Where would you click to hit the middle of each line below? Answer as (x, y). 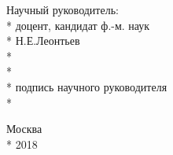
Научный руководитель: (63, 9)
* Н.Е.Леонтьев (43, 41)
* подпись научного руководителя (87, 86)
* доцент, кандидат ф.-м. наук (78, 25)
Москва (24, 129)
